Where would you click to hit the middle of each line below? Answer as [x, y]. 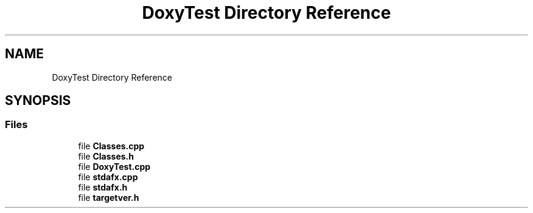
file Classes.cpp [111, 146]
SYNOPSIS [38, 101]
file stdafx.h [103, 187]
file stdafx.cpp [108, 177]
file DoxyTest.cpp [114, 166]
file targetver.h [109, 197]
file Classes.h [106, 156]
